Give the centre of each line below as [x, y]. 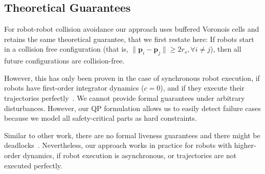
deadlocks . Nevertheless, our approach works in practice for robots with [118, 145]
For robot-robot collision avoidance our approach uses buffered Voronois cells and [132, 29]
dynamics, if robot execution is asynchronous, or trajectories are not [130, 155]
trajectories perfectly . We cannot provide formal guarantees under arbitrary [125, 97]
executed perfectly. [33, 165]
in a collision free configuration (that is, [66, 49]
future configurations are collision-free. [64, 61]
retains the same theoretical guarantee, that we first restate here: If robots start [129, 39]
